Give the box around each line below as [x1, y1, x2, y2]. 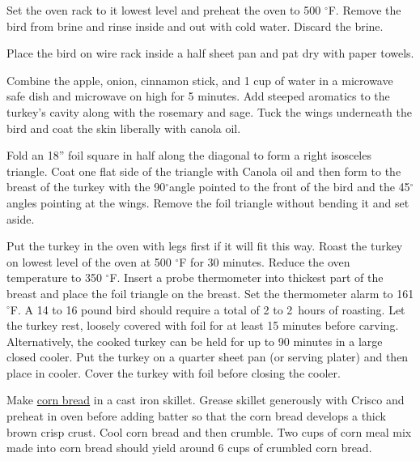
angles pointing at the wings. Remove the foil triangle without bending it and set [6, 194, 409, 211]
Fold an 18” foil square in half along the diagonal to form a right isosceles [6, 147, 371, 164]
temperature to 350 [6, 269, 102, 286]
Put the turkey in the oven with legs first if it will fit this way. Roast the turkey [6, 237, 403, 254]
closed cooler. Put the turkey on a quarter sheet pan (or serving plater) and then [6, 348, 409, 365]
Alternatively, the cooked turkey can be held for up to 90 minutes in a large [6, 332, 383, 349]
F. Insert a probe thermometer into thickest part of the [109, 269, 384, 286]
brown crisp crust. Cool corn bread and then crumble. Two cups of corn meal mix [6, 423, 412, 440]
